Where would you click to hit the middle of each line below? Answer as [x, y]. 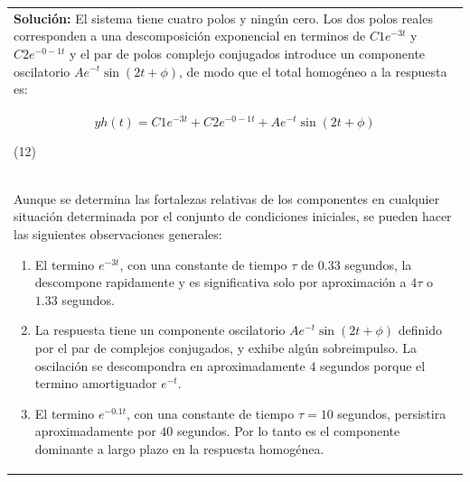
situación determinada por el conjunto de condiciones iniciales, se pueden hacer [233, 216]
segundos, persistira [392, 413]
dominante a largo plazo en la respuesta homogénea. [179, 449]
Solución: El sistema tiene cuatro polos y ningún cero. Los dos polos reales [223, 18]
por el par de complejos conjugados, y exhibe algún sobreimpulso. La [226, 348]
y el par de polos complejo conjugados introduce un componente [248, 53]
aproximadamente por [95, 431]
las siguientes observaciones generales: [118, 234]
